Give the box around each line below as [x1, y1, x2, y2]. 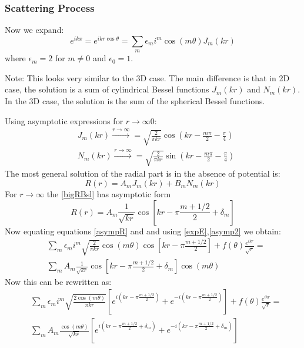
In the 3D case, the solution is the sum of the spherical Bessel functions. [5, 95, 265, 107]
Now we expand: [5, 24, 64, 36]
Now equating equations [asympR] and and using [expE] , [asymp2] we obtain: [5, 224, 281, 237]
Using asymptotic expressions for [5, 114, 123, 127]
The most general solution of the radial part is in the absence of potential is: [5, 167, 280, 180]
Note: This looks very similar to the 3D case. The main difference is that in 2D [5, 71, 290, 84]
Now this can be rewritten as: [5, 275, 112, 287]
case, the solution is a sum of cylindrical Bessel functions [5, 83, 209, 95]
